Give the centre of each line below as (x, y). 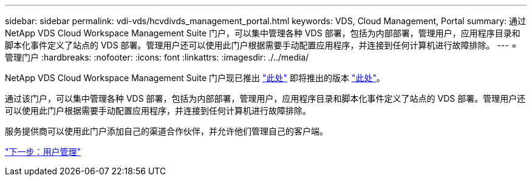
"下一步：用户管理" (43, 152)
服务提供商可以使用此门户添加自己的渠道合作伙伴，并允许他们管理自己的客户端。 (166, 131)
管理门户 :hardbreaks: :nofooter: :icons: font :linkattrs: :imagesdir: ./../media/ (157, 57)
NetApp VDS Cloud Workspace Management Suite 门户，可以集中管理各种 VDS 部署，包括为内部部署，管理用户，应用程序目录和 (263, 33)
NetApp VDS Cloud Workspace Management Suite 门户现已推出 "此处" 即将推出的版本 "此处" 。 (195, 78)
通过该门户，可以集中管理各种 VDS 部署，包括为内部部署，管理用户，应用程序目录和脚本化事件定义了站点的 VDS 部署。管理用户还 (265, 98)
